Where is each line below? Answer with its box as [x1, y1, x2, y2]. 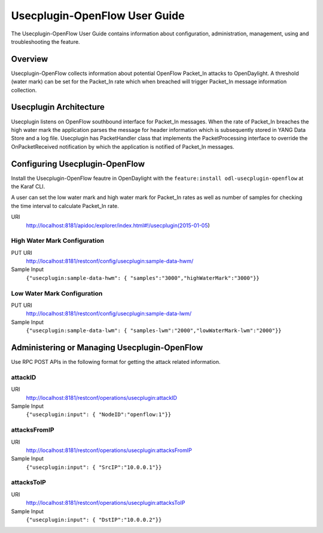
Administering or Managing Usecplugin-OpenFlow [11, 342, 203, 353]
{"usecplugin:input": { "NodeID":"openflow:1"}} [26, 411, 172, 418]
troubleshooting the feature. [11, 38, 80, 45]
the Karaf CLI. [11, 183, 45, 190]
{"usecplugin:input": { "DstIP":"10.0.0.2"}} [26, 516, 162, 523]
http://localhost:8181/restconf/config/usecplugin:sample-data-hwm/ [26, 258, 194, 265]
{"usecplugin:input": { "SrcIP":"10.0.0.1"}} [26, 463, 162, 471]
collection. [11, 86, 37, 94]
